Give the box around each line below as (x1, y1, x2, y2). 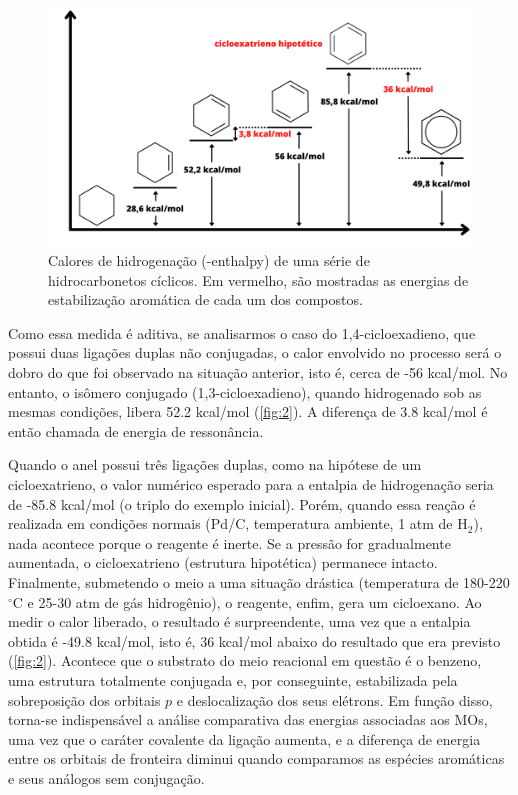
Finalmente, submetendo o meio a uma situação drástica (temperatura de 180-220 (8, 572, 510, 592)
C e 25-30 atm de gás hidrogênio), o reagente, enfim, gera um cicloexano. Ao (12, 591, 482, 612)
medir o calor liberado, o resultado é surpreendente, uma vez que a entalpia (8, 611, 471, 632)
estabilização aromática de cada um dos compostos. (48, 289, 363, 310)
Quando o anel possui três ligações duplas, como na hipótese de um (8, 454, 422, 475)
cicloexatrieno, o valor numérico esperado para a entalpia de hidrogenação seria (8, 474, 494, 495)
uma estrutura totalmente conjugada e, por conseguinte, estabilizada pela (8, 669, 458, 690)
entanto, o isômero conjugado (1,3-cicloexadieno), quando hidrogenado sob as (8, 381, 482, 402)
